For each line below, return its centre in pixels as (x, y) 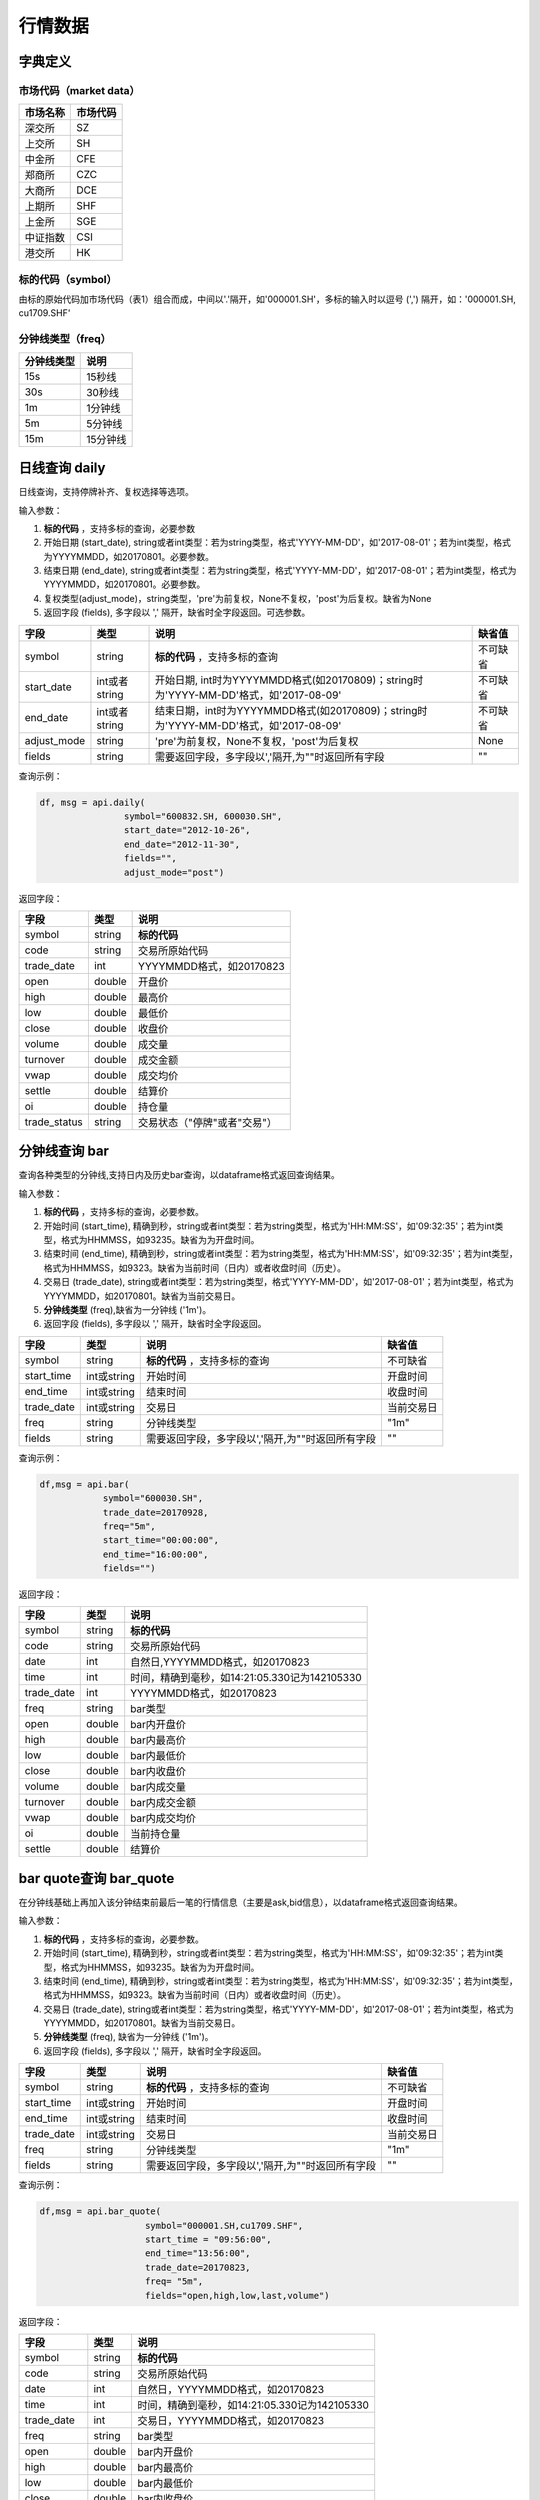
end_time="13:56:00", (198, 2253)
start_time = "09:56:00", (208, 2239)
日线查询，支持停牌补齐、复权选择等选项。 (106, 492)
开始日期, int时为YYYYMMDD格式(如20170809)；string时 (289, 680)
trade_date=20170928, (155, 1512)
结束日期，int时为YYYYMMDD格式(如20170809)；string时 (291, 710)
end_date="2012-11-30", (181, 844)
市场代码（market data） (79, 90)
